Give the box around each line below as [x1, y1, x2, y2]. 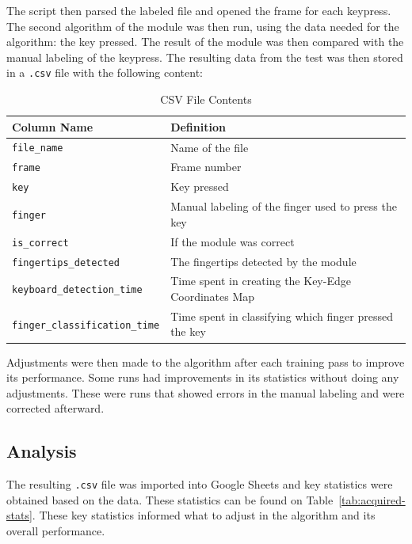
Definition [170, 118, 226, 135]
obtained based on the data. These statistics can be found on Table [6, 491, 334, 508]
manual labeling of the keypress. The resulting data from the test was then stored [6, 48, 403, 65]
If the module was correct [170, 233, 295, 249]
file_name [12, 143, 63, 154]
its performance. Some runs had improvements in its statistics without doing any [6, 369, 399, 386]
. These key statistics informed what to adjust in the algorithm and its [32, 507, 376, 523]
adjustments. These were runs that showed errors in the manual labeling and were [6, 384, 405, 401]
